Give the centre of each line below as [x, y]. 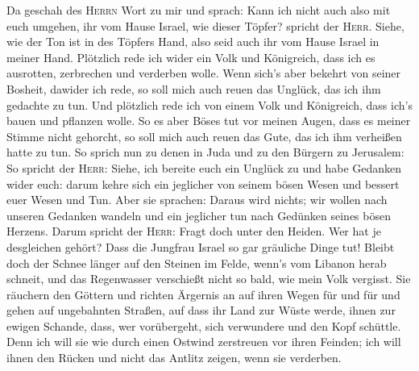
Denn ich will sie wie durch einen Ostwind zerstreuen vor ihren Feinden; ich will [204, 342]
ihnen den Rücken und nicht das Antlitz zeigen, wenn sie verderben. [174, 358]
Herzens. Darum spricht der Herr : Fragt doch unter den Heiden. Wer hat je [194, 231]
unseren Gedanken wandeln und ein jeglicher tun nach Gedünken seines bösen [199, 215]
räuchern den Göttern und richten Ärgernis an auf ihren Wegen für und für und [203, 294]
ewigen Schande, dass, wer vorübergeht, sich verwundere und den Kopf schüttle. [204, 325]
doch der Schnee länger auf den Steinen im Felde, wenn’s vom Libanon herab [197, 263]
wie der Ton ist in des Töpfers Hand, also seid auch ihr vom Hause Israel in [193, 42]
